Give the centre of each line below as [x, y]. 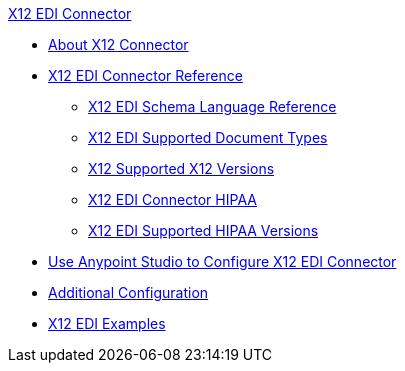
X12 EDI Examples [107, 323]
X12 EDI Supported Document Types [208, 137]
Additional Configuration [128, 292]
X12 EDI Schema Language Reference [212, 106]
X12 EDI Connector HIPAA [172, 199]
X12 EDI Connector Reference [145, 75]
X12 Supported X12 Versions [181, 168]
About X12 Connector [118, 44]
